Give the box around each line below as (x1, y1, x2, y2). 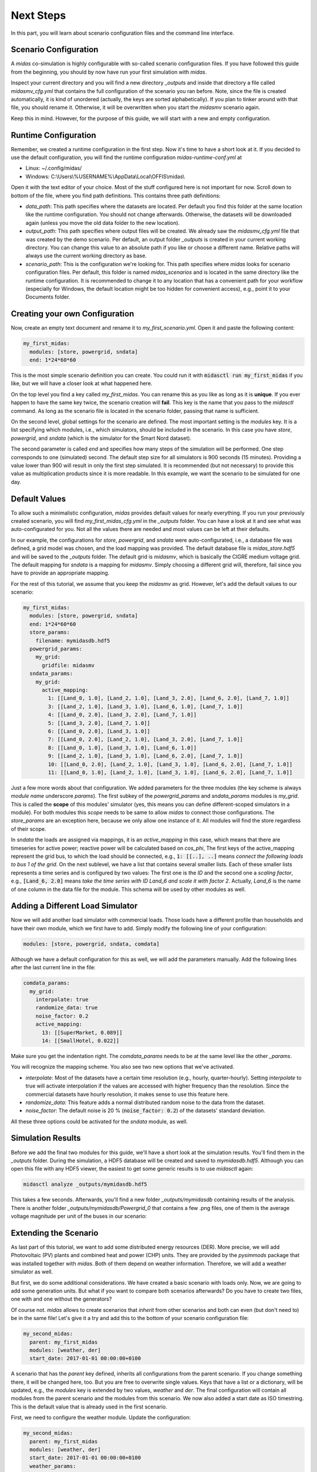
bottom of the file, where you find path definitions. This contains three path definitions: (11, 192, 221, 199)
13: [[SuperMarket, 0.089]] (42, 1029, 123, 1036)
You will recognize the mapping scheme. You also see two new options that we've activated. (11, 1063, 235, 1070)
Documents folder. (25, 293, 70, 300)
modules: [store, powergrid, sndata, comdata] (23, 940, 160, 947)
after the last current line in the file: (11, 964, 96, 971)
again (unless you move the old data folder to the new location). (25, 219, 180, 226)
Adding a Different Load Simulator (11, 901, 138, 911)
